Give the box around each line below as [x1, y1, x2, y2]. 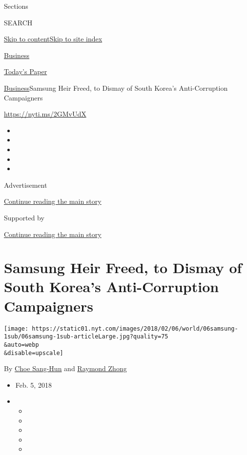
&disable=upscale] [4, 349, 63, 356]
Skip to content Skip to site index [4, 34, 103, 44]
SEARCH [4, 17, 33, 27]
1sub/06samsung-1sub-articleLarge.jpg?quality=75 [4, 333, 168, 340]
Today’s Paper [4, 66, 47, 77]
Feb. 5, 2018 [15, 379, 52, 390]
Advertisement [4, 179, 47, 190]
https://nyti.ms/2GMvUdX [4, 109, 86, 119]
